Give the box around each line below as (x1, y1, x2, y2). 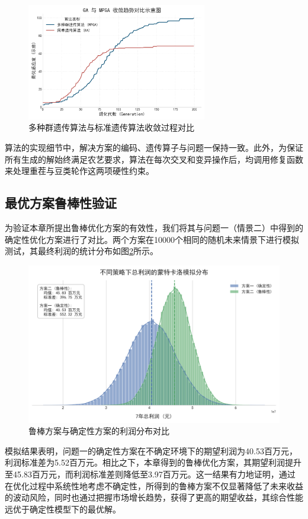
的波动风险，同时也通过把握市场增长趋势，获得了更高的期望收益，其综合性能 (5, 491, 303, 504)
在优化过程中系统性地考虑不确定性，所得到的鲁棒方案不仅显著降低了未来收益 (5, 479, 303, 492)
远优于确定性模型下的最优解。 (5, 502, 121, 515)
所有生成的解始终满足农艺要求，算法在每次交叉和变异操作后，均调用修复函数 (5, 153, 303, 165)
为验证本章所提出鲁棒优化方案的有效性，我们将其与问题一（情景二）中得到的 (5, 221, 303, 233)
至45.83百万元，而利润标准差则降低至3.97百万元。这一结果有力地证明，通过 (5, 468, 296, 480)
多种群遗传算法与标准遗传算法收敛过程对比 (28, 121, 194, 134)
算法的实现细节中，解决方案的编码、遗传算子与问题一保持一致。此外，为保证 (5, 141, 303, 153)
